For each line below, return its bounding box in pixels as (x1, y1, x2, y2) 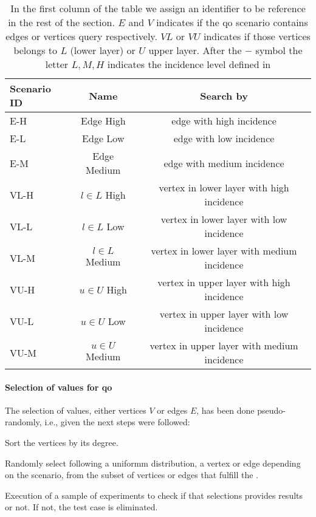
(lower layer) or (70, 43, 136, 57)
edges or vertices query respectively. (5, 29, 157, 43)
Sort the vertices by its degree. (5, 436, 118, 448)
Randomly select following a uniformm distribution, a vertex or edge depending (5, 456, 301, 469)
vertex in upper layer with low (159, 307, 289, 321)
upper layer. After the (148, 43, 242, 57)
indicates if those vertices (203, 29, 311, 43)
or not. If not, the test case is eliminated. (5, 501, 158, 513)
